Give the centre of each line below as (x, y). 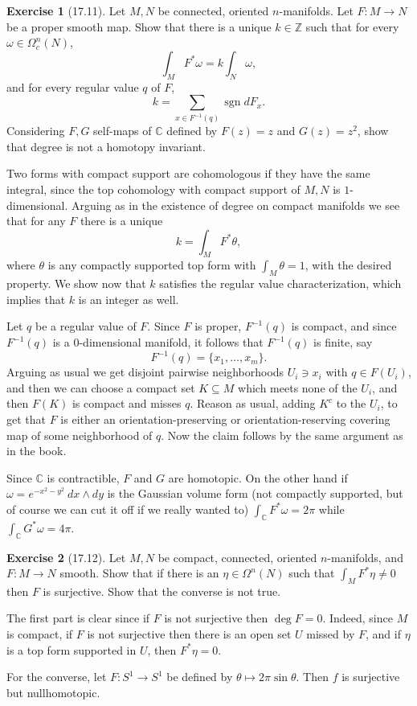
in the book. (37, 451)
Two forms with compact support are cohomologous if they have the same (188, 173)
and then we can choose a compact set (101, 387)
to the (351, 403)
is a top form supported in (72, 649)
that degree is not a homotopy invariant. (106, 146)
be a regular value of (86, 326)
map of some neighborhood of (80, 435)
